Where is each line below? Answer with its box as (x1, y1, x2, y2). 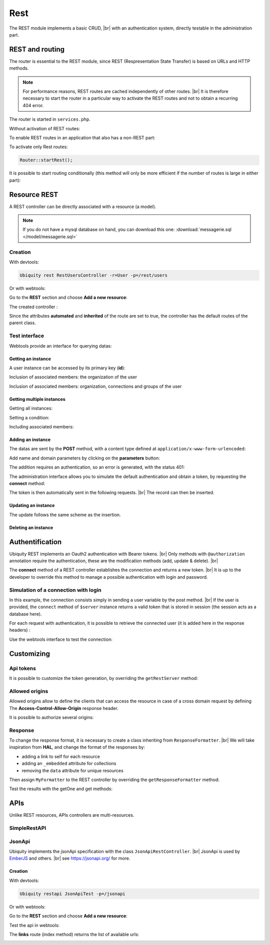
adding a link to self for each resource (21, 753, 100, 759)
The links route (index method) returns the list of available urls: (9, 931, 139, 937)
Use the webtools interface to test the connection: (9, 636, 112, 642)
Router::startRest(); (19, 157, 73, 163)
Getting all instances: (9, 405, 52, 411)
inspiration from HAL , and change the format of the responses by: (9, 744, 145, 750)
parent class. (9, 320, 36, 326)
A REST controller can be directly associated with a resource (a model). (9, 203, 156, 209)
